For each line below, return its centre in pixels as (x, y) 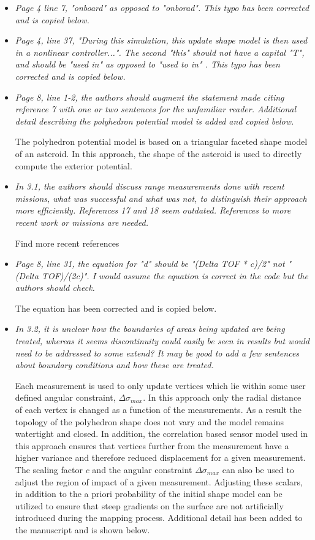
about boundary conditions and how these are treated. (114, 365)
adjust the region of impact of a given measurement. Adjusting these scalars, (159, 481)
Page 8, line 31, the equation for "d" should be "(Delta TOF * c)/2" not (150, 264)
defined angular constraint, (65, 397)
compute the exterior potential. (74, 165)
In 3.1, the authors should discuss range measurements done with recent (150, 186)
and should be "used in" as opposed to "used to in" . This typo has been (147, 64)
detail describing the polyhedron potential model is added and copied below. (154, 121)
